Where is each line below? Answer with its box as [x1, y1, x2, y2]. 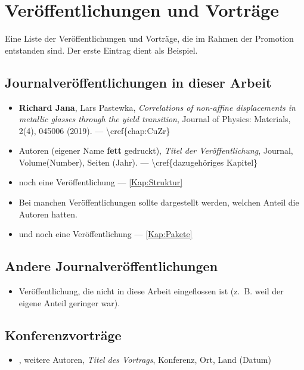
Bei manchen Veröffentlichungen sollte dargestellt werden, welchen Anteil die [18, 196, 299, 209]
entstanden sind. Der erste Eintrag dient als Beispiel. [5, 43, 198, 56]
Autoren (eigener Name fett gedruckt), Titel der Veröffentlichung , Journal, [18, 144, 293, 157]
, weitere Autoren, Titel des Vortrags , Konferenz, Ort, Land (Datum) [18, 353, 271, 366]
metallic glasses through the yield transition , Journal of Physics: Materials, [18, 113, 291, 125]
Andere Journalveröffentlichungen [5, 257, 218, 275]
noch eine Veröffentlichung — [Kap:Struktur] [18, 176, 183, 188]
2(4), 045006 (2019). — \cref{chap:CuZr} [18, 124, 170, 136]
